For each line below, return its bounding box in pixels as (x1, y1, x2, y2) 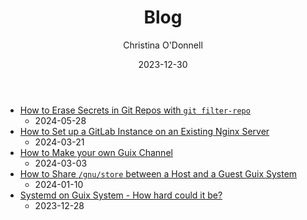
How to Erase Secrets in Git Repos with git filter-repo (19, 104, 251, 116)
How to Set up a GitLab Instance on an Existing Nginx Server (19, 125, 270, 137)
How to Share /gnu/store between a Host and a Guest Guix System (19, 167, 298, 180)
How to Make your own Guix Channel (19, 146, 173, 158)
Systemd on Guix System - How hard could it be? (19, 189, 223, 201)
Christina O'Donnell (123, 39, 203, 51)
